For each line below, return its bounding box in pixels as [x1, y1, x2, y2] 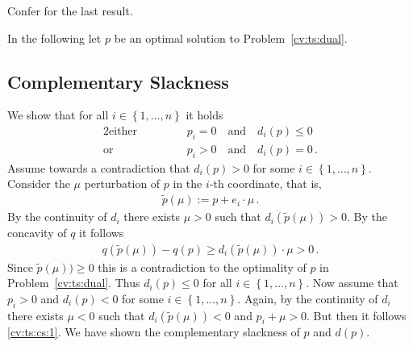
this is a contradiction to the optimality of [98, 258, 307, 275]
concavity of [7, 224, 67, 241]
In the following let [7, 29, 102, 46]
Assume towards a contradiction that [7, 159, 190, 176]
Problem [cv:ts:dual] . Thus [7, 274, 140, 291]
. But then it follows [307, 306, 407, 323]
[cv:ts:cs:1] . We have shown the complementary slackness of [7, 323, 300, 340]
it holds [186, 106, 223, 123]
